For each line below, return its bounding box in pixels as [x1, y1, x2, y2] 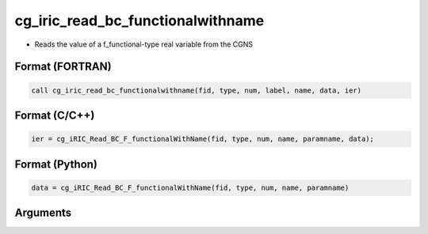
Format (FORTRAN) [14, 60, 112, 74]
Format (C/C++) [14, 108, 95, 122]
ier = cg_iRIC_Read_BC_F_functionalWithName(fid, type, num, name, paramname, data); [31, 134, 374, 144]
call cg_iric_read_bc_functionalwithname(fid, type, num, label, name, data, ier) [31, 85, 362, 95]
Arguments [14, 206, 72, 220]
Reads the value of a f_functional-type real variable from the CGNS [34, 40, 254, 49]
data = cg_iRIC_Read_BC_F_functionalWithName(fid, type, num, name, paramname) [31, 183, 350, 192]
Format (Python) [14, 157, 98, 171]
